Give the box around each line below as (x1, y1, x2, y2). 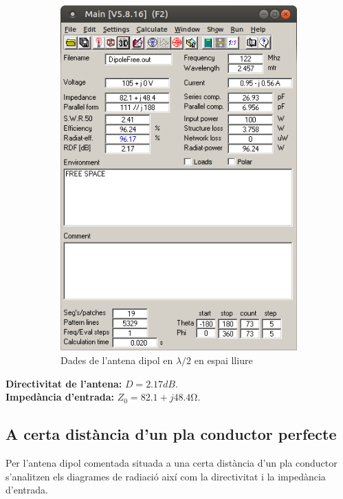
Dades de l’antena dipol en (60, 353, 173, 367)
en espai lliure (194, 353, 253, 367)
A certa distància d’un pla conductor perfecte (5, 423, 337, 445)
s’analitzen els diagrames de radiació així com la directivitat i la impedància (5, 469, 326, 483)
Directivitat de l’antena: (5, 376, 122, 390)
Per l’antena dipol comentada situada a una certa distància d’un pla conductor (5, 455, 338, 469)
